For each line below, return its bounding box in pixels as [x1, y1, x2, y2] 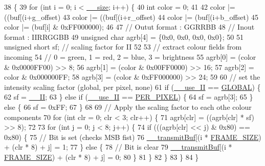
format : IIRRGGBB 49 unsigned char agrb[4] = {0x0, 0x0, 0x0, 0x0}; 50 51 [4, 31, 244, 42]
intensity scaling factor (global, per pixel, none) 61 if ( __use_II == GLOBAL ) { [4, 81, 261, 92]
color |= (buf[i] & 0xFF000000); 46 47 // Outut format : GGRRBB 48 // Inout [4, 21, 255, 32]
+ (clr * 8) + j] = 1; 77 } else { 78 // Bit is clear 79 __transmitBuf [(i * [4, 141, 232, 152]
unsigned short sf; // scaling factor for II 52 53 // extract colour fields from [4, 41, 242, 52]
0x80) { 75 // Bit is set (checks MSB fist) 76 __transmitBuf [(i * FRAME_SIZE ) [4, 131, 261, 142]
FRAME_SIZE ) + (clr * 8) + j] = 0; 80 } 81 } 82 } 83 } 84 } [4, 151, 199, 162]
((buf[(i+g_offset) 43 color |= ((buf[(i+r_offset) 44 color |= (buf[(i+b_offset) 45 [4, 11, 258, 22]
